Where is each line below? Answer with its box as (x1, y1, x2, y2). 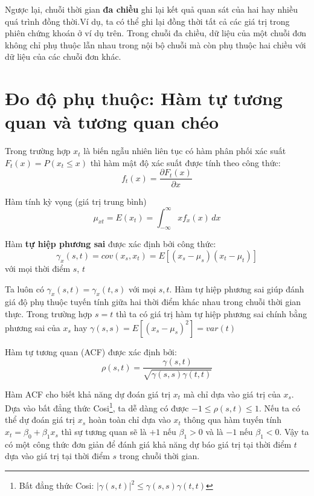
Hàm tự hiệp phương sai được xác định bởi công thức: (5, 237, 216, 250)
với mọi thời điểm (5, 262, 71, 275)
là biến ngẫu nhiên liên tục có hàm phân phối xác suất (83, 144, 286, 157)
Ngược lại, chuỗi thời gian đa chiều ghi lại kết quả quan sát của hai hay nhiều (5, 3, 298, 15)
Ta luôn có (5, 282, 44, 295)
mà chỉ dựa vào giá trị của (183, 387, 281, 400)
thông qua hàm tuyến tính (184, 413, 281, 426)
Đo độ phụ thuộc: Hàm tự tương (5, 86, 283, 111)
